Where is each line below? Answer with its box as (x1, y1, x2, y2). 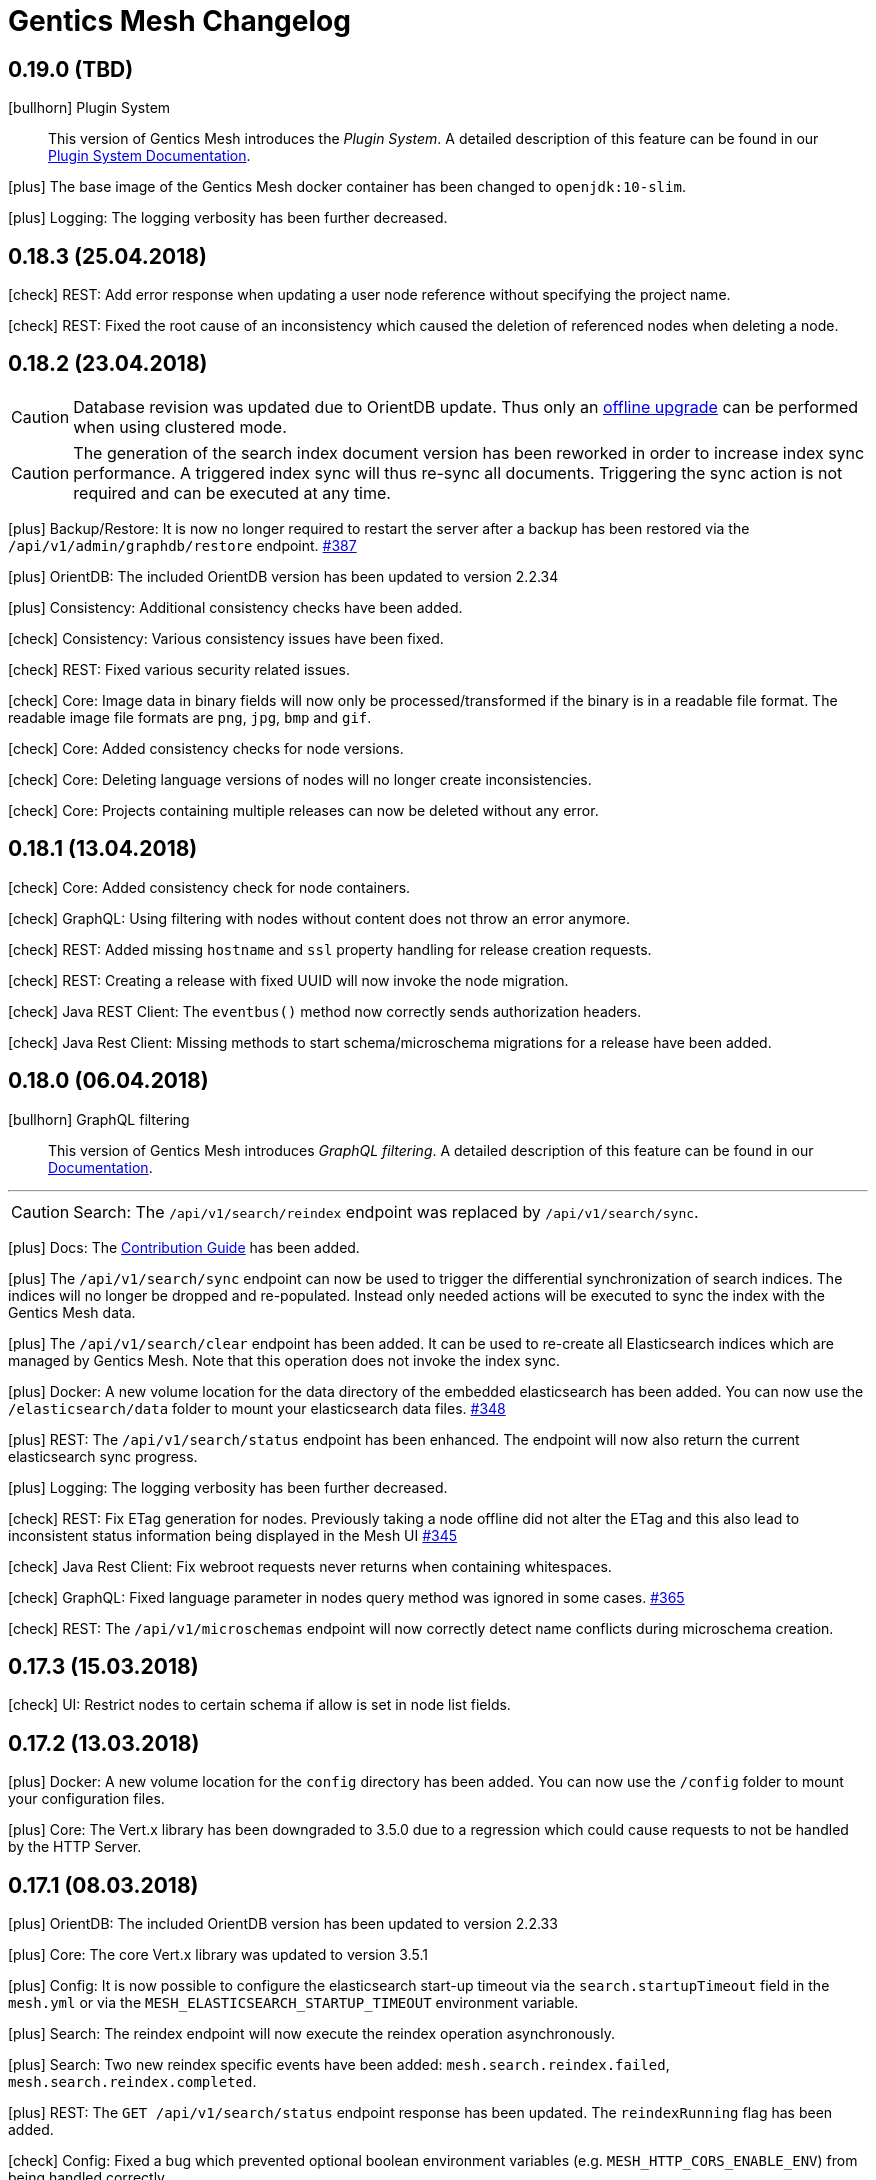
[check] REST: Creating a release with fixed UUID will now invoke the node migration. (8, 971, 569, 989)
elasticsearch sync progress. (8, 1447, 198, 1465)
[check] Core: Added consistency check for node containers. (8, 878, 411, 896)
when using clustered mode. (73, 416, 287, 437)
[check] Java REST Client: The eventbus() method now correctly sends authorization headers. (8, 1002, 642, 1020)
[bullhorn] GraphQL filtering (8, 1110, 190, 1128)
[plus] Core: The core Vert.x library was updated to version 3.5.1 (8, 1946, 428, 1964)
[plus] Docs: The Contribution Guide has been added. (8, 1238, 360, 1256)
